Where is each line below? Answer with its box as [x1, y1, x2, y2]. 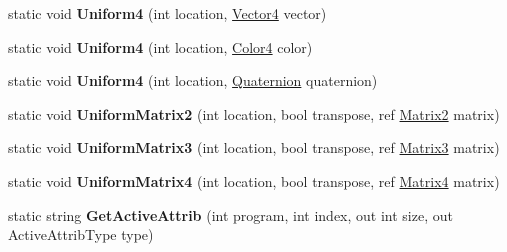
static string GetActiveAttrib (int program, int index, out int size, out [8, 204, 453, 225]
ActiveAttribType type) [8, 224, 154, 245]
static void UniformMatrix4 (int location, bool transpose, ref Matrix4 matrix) [8, 170, 500, 191]
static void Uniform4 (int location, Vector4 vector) [8, 3, 327, 23]
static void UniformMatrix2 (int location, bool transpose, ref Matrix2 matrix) [8, 103, 500, 124]
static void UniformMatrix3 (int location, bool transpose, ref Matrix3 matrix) [8, 137, 500, 158]
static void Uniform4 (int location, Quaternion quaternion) [8, 70, 378, 91]
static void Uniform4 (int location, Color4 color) [8, 36, 313, 57]
